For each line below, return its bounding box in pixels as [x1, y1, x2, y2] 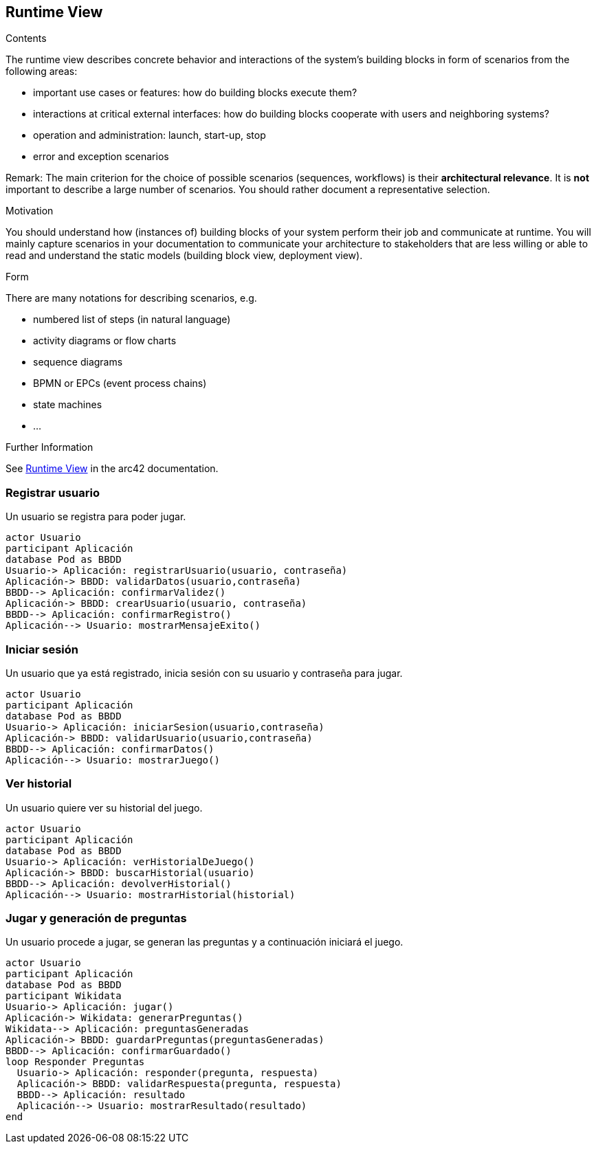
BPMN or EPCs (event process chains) [33, 377, 207, 390]
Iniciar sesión [5, 642, 79, 656]
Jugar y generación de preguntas [5, 911, 187, 926]
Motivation [5, 205, 54, 217]
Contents [5, 32, 47, 45]
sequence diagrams [33, 356, 123, 368]
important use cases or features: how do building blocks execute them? [33, 87, 357, 99]
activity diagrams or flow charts [33, 335, 177, 347]
